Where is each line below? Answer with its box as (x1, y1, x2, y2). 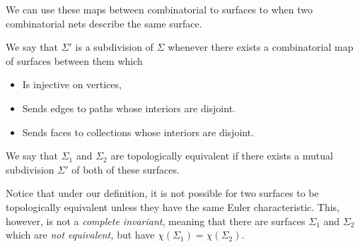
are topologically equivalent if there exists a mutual (110, 148, 333, 163)
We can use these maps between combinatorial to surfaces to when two (6, 2, 313, 16)
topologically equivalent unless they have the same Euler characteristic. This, (6, 199, 340, 214)
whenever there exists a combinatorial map (168, 40, 354, 54)
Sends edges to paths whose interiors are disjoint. (22, 100, 236, 115)
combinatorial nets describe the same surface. (6, 16, 202, 30)
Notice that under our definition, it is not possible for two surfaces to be (6, 186, 319, 200)
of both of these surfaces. (71, 162, 180, 176)
